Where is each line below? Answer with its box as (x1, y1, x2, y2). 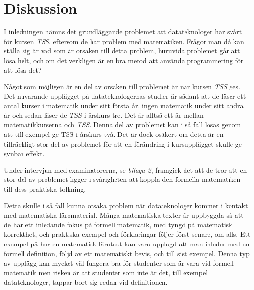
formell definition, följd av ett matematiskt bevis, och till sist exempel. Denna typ (4, 248, 250, 258)
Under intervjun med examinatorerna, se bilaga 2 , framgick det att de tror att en (4, 164, 247, 175)
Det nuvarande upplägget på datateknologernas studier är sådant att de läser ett (4, 90, 246, 101)
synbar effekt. (4, 148, 45, 158)
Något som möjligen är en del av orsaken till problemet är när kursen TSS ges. (4, 81, 240, 91)
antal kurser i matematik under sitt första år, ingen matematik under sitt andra (4, 100, 244, 111)
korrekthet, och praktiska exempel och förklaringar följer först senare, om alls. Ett (4, 229, 251, 239)
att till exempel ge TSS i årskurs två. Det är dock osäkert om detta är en (4, 129, 224, 139)
